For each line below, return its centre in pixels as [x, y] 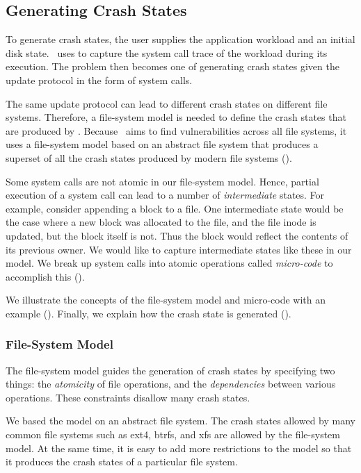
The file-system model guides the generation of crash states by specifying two [170, 370]
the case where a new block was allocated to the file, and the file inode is [161, 222]
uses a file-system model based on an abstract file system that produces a [162, 144]
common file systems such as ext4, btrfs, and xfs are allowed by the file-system [173, 434]
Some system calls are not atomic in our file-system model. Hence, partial [162, 181]
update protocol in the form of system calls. [99, 80]
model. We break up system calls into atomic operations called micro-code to [169, 263]
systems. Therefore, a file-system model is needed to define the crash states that [176, 117]
